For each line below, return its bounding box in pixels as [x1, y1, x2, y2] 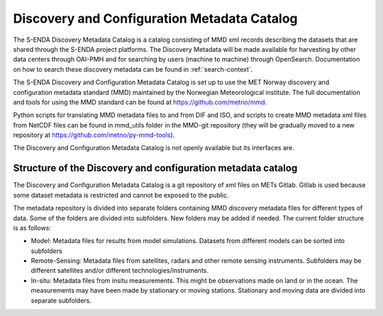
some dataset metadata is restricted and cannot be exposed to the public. [13, 191, 230, 199]
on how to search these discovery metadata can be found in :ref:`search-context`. [13, 64, 253, 74]
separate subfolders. [30, 296, 92, 305]
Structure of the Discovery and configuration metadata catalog [13, 162, 298, 174]
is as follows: [13, 223, 51, 232]
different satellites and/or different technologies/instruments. [30, 266, 209, 275]
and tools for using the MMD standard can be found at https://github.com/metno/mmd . [13, 98, 267, 106]
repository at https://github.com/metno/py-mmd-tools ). [13, 131, 175, 140]
